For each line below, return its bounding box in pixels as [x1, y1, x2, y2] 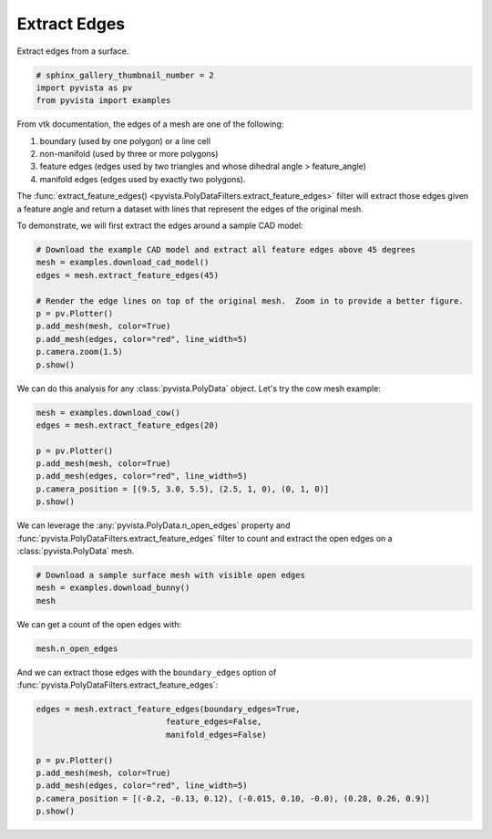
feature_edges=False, [165, 717, 262, 727]
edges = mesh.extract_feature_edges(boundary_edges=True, [36, 704, 301, 715]
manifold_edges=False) [165, 730, 268, 740]
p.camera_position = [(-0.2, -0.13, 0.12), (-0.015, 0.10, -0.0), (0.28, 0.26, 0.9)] [36, 793, 430, 803]
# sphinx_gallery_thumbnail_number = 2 [36, 69, 214, 80]
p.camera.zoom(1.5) [36, 347, 123, 357]
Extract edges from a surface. [16, 46, 129, 57]
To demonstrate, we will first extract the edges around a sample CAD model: [16, 220, 304, 232]
